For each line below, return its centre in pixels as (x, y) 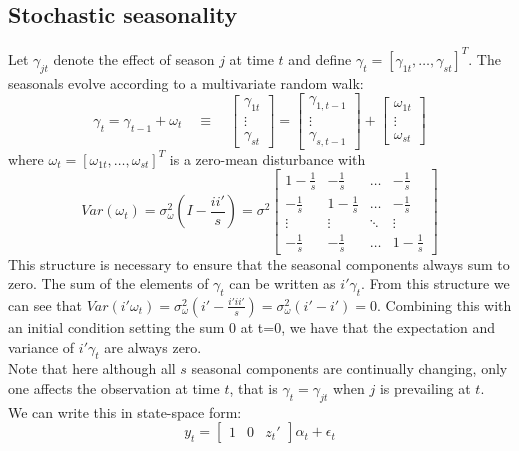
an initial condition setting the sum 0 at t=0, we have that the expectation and (252, 326)
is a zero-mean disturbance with (267, 158)
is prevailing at (425, 387)
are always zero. (153, 346)
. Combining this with (444, 304)
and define (320, 58)
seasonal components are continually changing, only (349, 368)
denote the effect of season (134, 58)
